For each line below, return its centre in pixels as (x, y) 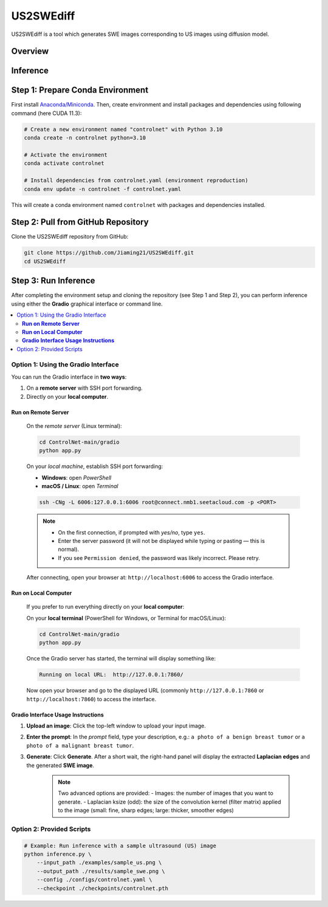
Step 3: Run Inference (53, 281)
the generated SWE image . (60, 765)
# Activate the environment (66, 155)
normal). (68, 549)
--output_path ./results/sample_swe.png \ (101, 871)
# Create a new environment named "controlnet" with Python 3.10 (123, 129)
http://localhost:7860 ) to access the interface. (91, 699)
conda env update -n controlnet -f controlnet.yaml (103, 189)
